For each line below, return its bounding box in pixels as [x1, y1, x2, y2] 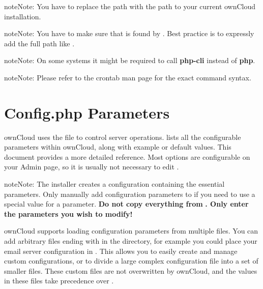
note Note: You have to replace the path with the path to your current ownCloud [4, 1, 256, 11]
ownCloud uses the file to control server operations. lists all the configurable [4, 131, 241, 142]
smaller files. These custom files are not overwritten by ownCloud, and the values [4, 265, 257, 276]
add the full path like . [4, 38, 75, 48]
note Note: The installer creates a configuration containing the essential [4, 179, 225, 189]
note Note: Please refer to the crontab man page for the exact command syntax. [4, 72, 251, 82]
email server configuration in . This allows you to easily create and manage [4, 245, 238, 256]
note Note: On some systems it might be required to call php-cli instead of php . [4, 55, 255, 66]
